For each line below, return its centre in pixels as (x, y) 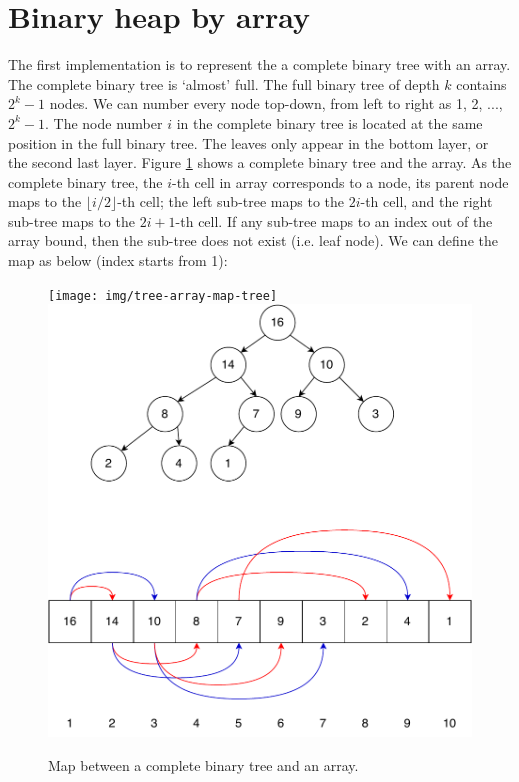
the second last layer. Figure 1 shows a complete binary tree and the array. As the (260, 162)
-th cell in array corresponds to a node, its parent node (340, 181)
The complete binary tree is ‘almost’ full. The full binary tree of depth (224, 83)
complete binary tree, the (85, 181)
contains (481, 83)
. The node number (104, 122)
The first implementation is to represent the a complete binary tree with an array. (259, 64)
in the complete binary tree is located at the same (329, 122)
